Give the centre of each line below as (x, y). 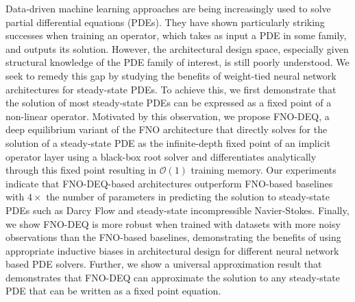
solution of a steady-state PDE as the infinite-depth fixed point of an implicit (168, 142)
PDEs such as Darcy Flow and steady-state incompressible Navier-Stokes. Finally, (177, 210)
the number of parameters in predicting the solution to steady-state (188, 197)
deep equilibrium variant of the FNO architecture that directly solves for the (167, 129)
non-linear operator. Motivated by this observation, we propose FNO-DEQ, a (168, 116)
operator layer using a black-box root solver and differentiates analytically (161, 156)
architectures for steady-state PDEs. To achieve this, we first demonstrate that (171, 89)
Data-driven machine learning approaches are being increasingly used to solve (168, 8)
